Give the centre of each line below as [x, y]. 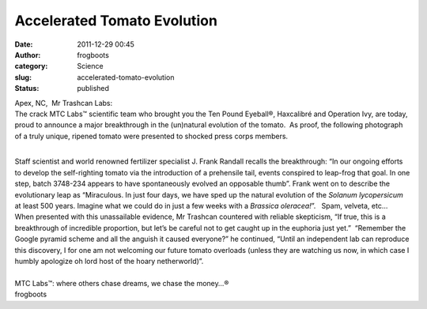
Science [90, 66]
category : [31, 66]
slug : [23, 77]
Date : [24, 44]
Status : [27, 89]
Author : [28, 55]
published [93, 89]
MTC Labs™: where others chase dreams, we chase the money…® [122, 283]
